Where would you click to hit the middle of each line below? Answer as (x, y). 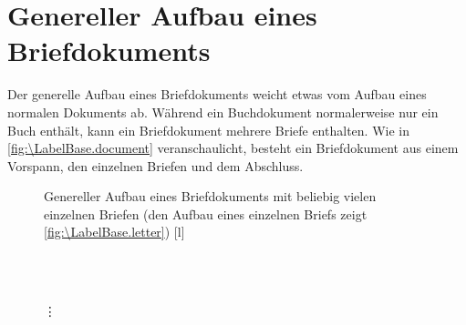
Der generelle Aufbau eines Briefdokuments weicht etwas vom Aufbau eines (217, 94)
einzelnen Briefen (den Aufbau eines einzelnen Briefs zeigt (206, 213)
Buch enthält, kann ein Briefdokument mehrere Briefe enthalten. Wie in (208, 130)
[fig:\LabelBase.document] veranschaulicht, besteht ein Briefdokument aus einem (233, 148)
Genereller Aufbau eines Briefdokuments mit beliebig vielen (210, 196)
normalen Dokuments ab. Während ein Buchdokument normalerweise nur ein (223, 112)
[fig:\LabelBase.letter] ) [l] (114, 232)
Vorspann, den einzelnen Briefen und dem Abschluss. (155, 165)
